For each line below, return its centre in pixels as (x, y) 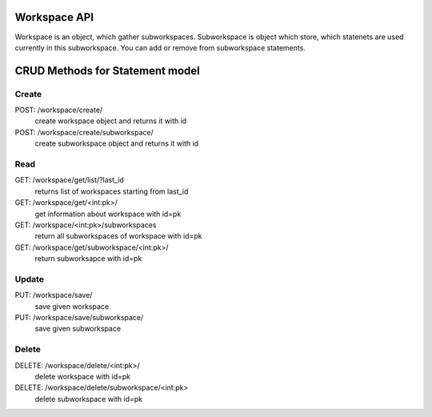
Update (29, 279)
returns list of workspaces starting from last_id (112, 191)
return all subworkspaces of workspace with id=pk (119, 236)
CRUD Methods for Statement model (107, 71)
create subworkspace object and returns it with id (117, 143)
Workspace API (54, 17)
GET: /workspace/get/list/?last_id (69, 180)
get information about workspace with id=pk (108, 214)
